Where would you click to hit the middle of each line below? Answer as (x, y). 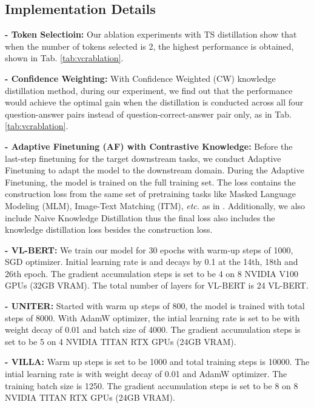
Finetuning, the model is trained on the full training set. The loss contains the (150, 182)
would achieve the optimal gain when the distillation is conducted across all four (154, 102)
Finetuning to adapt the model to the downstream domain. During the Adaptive (155, 170)
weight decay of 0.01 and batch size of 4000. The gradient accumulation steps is (153, 329)
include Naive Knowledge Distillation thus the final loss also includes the (140, 217)
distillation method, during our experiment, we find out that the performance (149, 90)
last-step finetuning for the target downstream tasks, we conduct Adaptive (143, 158)
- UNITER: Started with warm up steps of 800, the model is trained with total (155, 306)
